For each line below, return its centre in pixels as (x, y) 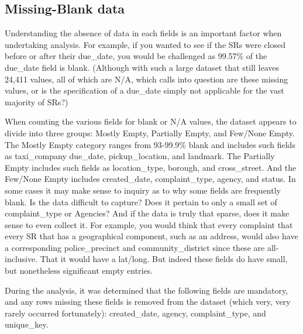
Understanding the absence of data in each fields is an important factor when (143, 33)
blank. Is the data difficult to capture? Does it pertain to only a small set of (141, 202)
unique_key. (27, 324)
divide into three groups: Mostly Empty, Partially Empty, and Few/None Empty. (150, 132)
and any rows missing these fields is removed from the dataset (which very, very (148, 302)
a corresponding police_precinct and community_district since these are (135, 247)
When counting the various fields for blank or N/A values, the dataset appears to (151, 121)
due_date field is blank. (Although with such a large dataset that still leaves (142, 67)
